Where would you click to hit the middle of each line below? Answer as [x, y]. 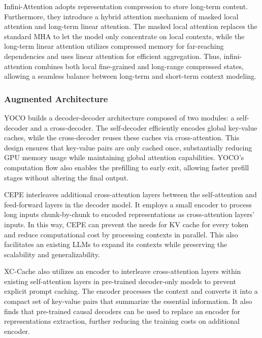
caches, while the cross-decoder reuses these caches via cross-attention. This [122, 137]
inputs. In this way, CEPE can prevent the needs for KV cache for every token [126, 224]
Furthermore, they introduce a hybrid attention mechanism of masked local [121, 16]
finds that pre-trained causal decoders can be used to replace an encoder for [122, 311]
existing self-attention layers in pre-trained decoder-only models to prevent [120, 281]
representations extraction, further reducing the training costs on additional [122, 321]
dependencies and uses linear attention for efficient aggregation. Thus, [113, 56]
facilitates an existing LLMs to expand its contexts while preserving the [116, 244]
